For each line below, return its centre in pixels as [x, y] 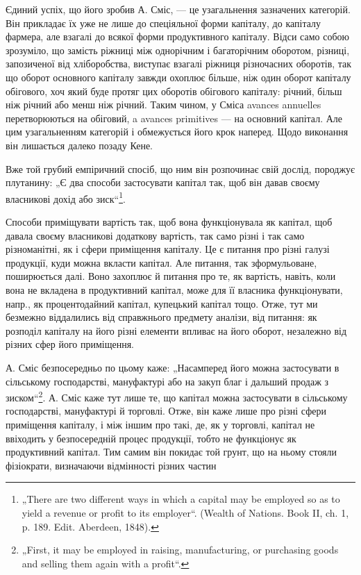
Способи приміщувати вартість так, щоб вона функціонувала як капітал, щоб [169, 221]
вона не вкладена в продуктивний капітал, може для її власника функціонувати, [174, 289]
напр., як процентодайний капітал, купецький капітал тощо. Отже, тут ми [162, 303]
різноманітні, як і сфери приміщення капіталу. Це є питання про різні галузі [168, 249]
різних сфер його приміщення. [70, 344]
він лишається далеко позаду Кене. [79, 145]
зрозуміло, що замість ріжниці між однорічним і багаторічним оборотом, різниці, [178, 50]
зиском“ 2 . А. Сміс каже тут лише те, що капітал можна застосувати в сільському [177, 396]
